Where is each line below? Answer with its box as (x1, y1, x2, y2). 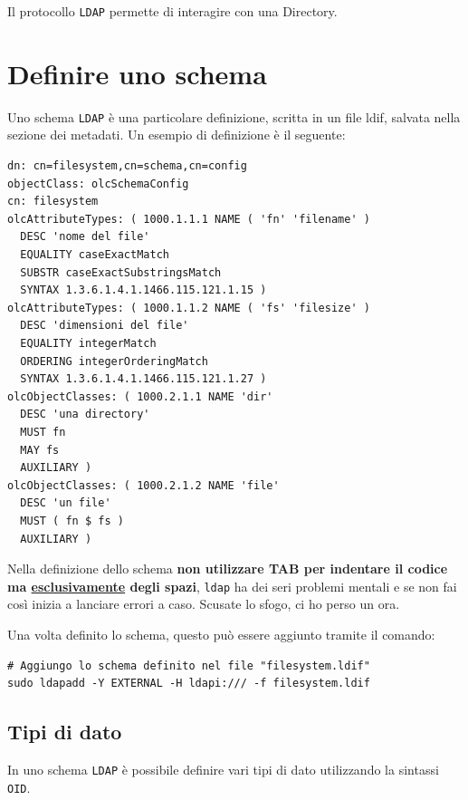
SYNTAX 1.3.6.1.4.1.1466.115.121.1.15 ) (20, 284, 267, 297)
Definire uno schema (7, 54, 267, 92)
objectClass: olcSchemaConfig (7, 177, 189, 190)
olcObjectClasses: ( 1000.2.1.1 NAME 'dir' (7, 390, 273, 403)
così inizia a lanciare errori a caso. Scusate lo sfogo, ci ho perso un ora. (7, 594, 400, 613)
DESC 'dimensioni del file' (20, 319, 189, 333)
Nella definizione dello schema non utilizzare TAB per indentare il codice (7, 559, 448, 578)
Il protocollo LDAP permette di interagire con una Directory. (7, 2, 338, 20)
